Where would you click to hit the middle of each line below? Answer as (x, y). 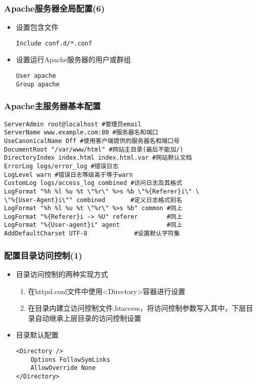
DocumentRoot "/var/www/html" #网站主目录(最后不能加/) (94, 149)
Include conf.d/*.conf (54, 43)
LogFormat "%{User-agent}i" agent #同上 (93, 225)
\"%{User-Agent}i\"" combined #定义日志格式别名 (93, 200)
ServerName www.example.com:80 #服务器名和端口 (81, 133)
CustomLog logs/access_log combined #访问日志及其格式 (93, 183)
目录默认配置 (37, 335)
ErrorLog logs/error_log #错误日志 (61, 166)
